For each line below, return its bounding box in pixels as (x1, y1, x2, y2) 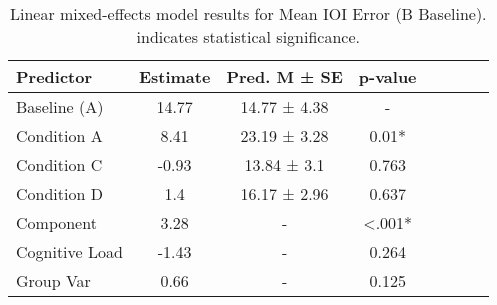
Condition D (16, 182, 103, 205)
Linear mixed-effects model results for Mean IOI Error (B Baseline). (9, 2, 487, 25)
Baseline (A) (16, 95, 104, 118)
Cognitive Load (16, 240, 123, 263)
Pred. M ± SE (226, 65, 343, 88)
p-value (358, 65, 417, 88)
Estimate (138, 65, 211, 88)
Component (16, 211, 97, 234)
